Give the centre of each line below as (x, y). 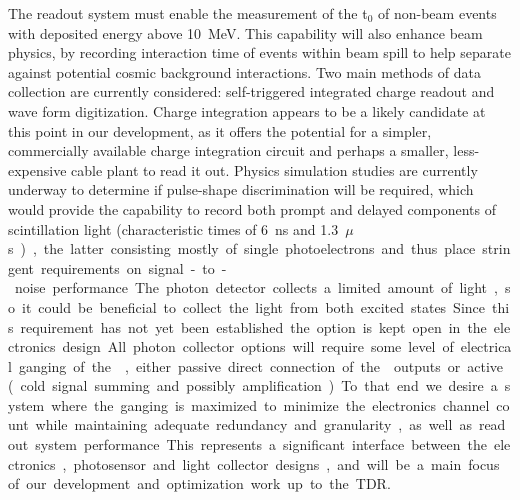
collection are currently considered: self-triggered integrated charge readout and (251, 91)
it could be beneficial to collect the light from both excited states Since (253, 306)
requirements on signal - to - (134, 267)
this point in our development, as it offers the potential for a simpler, (220, 130)
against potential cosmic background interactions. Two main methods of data (244, 71)
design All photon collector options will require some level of (258, 346)
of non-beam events (437, 13)
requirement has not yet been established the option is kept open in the (253, 326)
